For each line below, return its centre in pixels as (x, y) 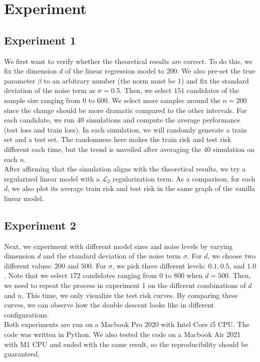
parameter (20, 80)
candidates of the (213, 90)
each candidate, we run (39, 120)
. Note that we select (36, 275)
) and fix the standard (215, 80)
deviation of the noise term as (50, 90)
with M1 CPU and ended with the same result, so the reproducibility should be (126, 344)
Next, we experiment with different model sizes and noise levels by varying (118, 246)
